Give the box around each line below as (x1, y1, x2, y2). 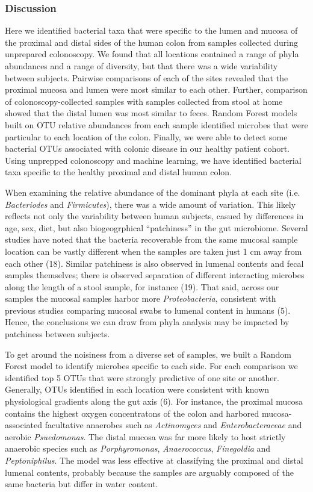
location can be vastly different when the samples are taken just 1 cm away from (5, 244, 302, 257)
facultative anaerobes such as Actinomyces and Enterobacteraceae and (45, 419, 302, 431)
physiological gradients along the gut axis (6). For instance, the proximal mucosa (5, 395, 303, 408)
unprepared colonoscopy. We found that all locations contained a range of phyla (5, 48, 299, 60)
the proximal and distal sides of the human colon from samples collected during (5, 36, 299, 48)
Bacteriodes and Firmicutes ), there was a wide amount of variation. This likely (5, 198, 296, 210)
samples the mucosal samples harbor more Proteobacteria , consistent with (5, 292, 276, 305)
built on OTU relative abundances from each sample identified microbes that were (5, 118, 308, 131)
